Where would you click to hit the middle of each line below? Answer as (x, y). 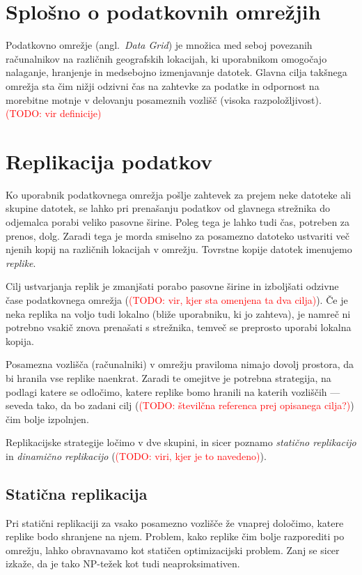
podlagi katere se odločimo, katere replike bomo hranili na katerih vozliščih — (173, 391)
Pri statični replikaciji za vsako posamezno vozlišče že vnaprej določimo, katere (175, 522)
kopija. (20, 340)
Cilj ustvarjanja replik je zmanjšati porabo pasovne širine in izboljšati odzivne (172, 286)
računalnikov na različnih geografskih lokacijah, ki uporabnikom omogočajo (166, 58)
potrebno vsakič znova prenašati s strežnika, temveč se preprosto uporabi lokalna (179, 327)
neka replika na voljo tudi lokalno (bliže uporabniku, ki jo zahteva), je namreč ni (178, 313)
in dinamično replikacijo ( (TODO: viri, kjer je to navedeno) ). (136, 455)
